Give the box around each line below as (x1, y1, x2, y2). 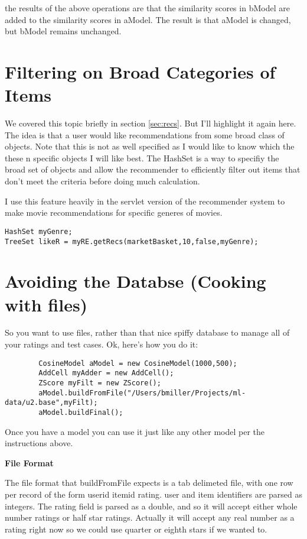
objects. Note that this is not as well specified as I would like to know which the (5, 140, 295, 152)
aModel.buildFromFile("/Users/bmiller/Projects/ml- (38, 388, 246, 397)
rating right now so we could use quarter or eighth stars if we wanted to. (5, 522, 267, 535)
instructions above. (5, 437, 73, 449)
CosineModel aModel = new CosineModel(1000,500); (38, 359, 237, 368)
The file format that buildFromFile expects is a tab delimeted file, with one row (5, 476, 293, 489)
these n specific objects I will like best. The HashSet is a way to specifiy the (5, 151, 279, 164)
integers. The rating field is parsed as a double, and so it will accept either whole (5, 499, 298, 512)
